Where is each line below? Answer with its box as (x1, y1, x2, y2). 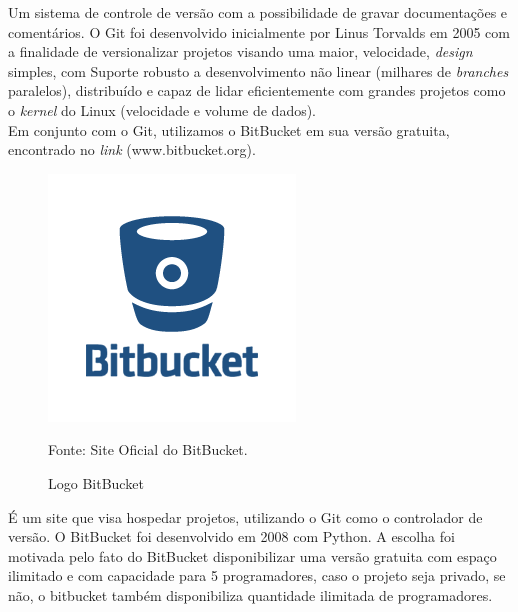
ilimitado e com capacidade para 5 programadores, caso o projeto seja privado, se (8, 565, 506, 586)
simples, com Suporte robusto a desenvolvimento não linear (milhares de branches (8, 60, 509, 81)
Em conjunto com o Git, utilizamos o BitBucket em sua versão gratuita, (8, 119, 450, 140)
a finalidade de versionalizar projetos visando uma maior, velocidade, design (8, 41, 473, 62)
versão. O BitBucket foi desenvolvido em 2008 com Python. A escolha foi (8, 526, 455, 547)
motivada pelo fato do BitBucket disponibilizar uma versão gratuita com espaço (8, 545, 497, 566)
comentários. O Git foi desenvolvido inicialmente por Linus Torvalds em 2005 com (8, 21, 510, 42)
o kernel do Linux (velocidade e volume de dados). (8, 99, 317, 120)
